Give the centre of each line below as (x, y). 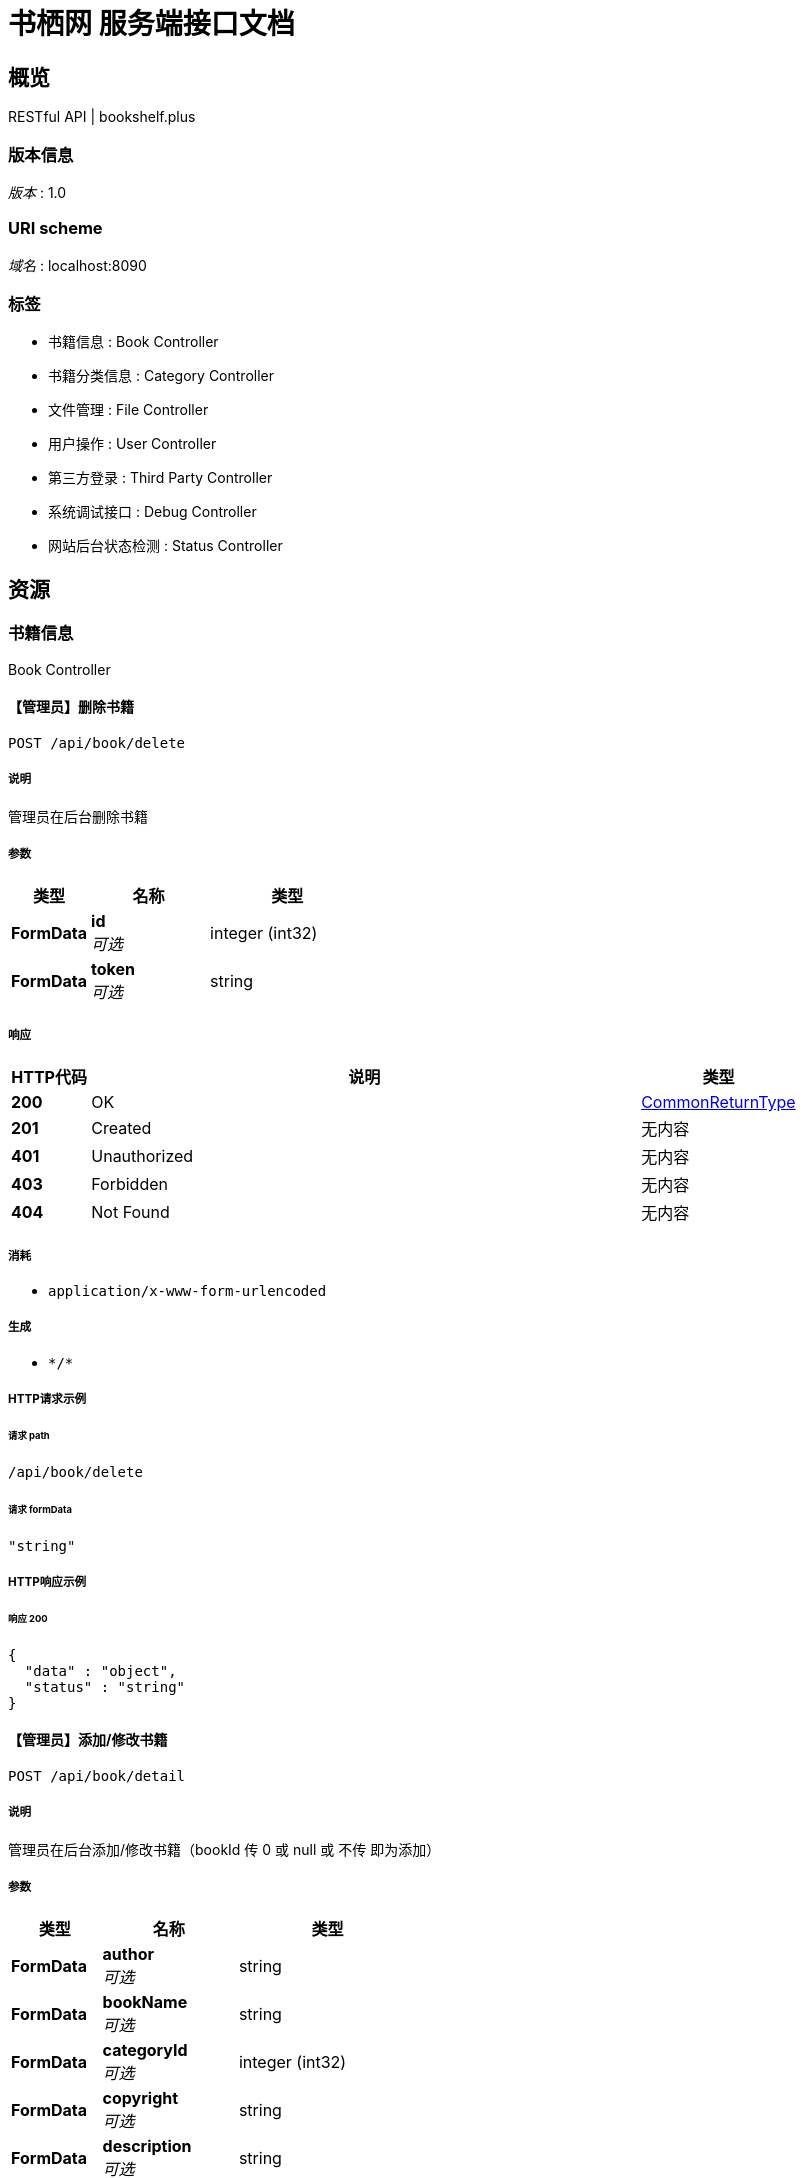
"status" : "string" (105, 1686)
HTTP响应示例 (47, 1581)
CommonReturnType (718, 1102)
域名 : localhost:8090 (77, 265)
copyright (140, 2098)
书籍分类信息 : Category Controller (161, 376)
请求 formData (40, 1509)
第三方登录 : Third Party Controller (160, 478)
